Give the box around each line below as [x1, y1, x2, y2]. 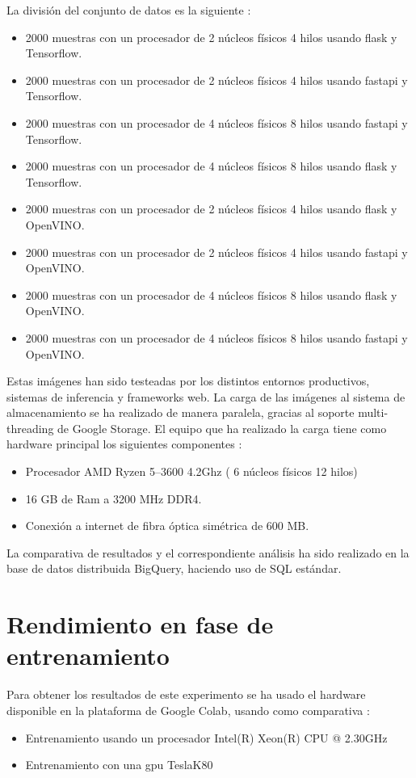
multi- [358, 404, 389, 421]
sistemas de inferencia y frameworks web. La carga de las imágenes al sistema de [6, 388, 405, 405]
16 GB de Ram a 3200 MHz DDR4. [25, 490, 202, 507]
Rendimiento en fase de [6, 608, 274, 641]
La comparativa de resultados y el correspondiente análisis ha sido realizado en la [6, 544, 410, 561]
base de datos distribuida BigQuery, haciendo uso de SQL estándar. [6, 560, 342, 577]
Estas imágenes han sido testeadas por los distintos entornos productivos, [6, 372, 370, 389]
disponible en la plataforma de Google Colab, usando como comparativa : [6, 701, 370, 718]
